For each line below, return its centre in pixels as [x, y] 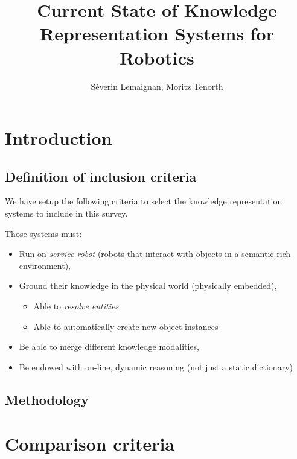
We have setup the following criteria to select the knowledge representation [144, 201]
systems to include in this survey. [66, 213]
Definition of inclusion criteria [101, 176]
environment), [45, 265]
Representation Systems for [157, 33]
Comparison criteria [90, 444]
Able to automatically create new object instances [126, 326]
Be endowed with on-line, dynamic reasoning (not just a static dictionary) [156, 366]
